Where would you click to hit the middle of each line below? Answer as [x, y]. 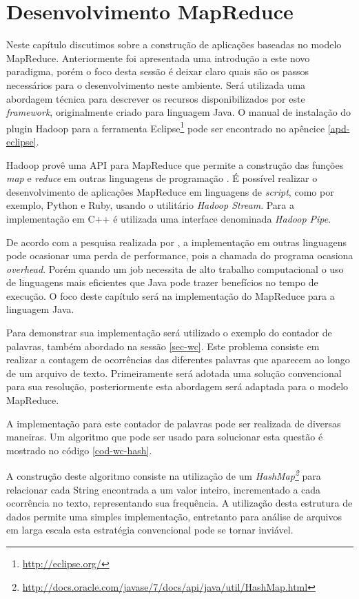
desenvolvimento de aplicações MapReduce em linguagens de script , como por [170, 191]
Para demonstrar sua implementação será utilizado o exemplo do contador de [169, 333]
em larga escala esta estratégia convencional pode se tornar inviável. [150, 530]
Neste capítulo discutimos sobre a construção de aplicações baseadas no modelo [174, 44]
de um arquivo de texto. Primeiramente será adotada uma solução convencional [174, 373]
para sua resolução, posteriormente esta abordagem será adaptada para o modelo [177, 386]
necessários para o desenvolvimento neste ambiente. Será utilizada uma [156, 84]
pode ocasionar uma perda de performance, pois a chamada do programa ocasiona [180, 255]
